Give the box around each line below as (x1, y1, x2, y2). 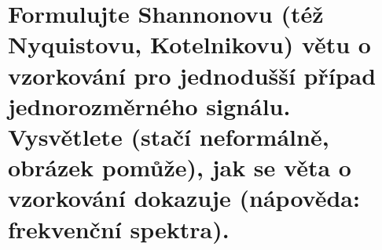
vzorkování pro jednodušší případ (8, 59, 376, 91)
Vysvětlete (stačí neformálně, (8, 120, 329, 152)
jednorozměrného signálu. (8, 89, 291, 121)
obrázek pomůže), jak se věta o (8, 151, 351, 183)
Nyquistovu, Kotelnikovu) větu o (8, 28, 371, 60)
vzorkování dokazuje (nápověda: (8, 182, 360, 214)
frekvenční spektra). (8, 212, 230, 245)
